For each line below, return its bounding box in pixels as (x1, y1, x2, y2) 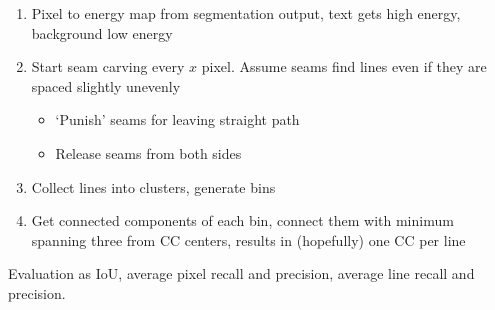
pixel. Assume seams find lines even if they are (201, 56, 487, 77)
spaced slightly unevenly (31, 75, 181, 96)
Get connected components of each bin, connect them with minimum (31, 210, 454, 231)
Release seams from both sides (55, 142, 242, 163)
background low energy (31, 22, 173, 43)
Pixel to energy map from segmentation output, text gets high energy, (31, 3, 461, 23)
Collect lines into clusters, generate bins (31, 176, 276, 197)
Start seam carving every (31, 56, 185, 77)
